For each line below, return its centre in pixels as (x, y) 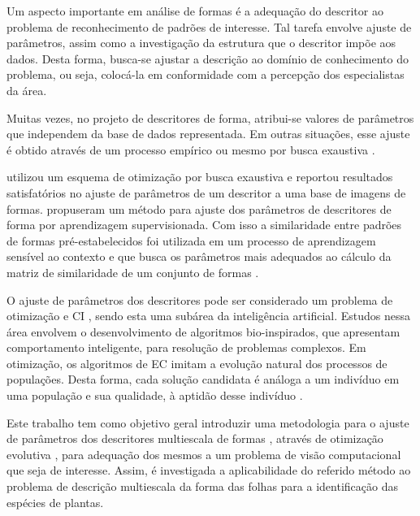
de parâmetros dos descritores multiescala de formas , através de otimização (195, 438)
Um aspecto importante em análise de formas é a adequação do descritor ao (195, 11)
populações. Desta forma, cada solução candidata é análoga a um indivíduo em (203, 379)
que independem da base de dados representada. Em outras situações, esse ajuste (208, 134)
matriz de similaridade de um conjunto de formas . (133, 272)
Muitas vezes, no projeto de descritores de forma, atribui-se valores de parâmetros (210, 117)
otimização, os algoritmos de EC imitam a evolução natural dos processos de (197, 363)
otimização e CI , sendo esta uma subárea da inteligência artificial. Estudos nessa (209, 316)
